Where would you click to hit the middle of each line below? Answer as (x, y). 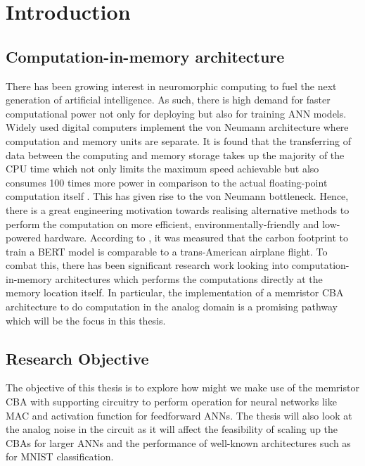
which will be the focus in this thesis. (86, 320)
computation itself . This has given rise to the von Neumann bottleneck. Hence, (177, 196)
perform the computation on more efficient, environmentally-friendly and (162, 223)
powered (24, 238)
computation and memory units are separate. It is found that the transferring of (178, 140)
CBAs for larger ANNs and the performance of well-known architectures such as (178, 442)
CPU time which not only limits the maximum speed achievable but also (162, 169)
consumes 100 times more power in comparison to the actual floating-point (167, 182)
